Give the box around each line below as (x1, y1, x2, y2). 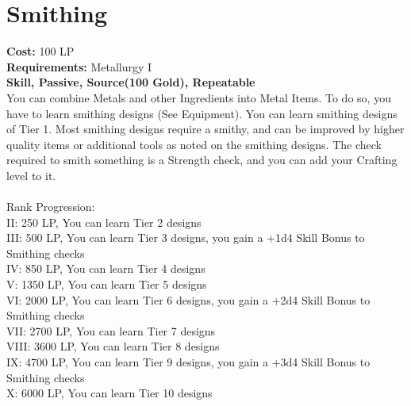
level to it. (6, 167, 56, 183)
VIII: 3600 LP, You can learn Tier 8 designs (6, 338, 220, 354)
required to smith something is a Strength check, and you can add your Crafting (6, 151, 398, 168)
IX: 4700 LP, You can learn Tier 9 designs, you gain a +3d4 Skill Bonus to (6, 354, 371, 370)
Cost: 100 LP (6, 43, 75, 59)
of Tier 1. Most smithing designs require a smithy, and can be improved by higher (6, 121, 405, 137)
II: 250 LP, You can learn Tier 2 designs (6, 213, 202, 230)
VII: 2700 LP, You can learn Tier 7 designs (6, 322, 216, 339)
